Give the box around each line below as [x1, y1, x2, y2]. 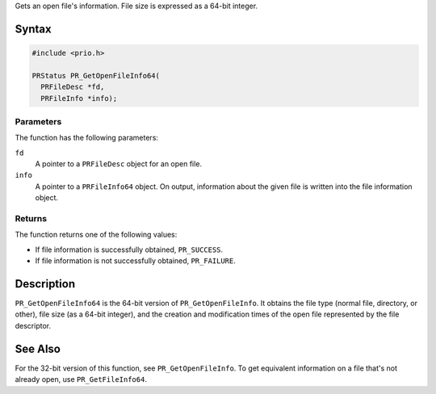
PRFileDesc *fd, [40, 82, 105, 92]
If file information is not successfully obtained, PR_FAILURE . [35, 256, 236, 266]
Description [15, 277, 76, 291]
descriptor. [15, 321, 52, 330]
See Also [15, 342, 61, 355]
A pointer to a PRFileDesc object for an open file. [35, 159, 202, 169]
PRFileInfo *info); [40, 94, 118, 103]
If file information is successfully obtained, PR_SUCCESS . [35, 245, 224, 254]
